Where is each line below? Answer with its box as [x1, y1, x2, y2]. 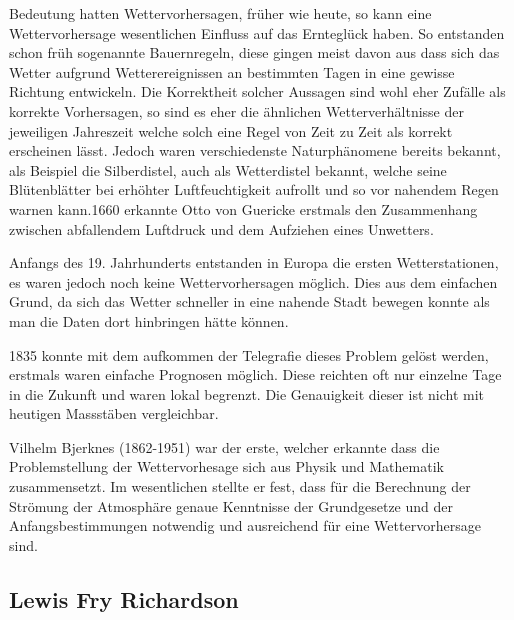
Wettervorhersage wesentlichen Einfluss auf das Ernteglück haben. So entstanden [9, 22, 505, 43]
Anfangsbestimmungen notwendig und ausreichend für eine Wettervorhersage [9, 515, 481, 536]
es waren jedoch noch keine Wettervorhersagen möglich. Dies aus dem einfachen [9, 271, 498, 292]
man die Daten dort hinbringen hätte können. [9, 310, 289, 331]
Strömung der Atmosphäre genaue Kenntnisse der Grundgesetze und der [9, 495, 453, 516]
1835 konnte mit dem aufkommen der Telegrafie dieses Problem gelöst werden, [9, 344, 489, 365]
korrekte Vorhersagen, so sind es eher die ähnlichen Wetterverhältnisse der [9, 100, 464, 121]
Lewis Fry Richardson [9, 583, 239, 614]
